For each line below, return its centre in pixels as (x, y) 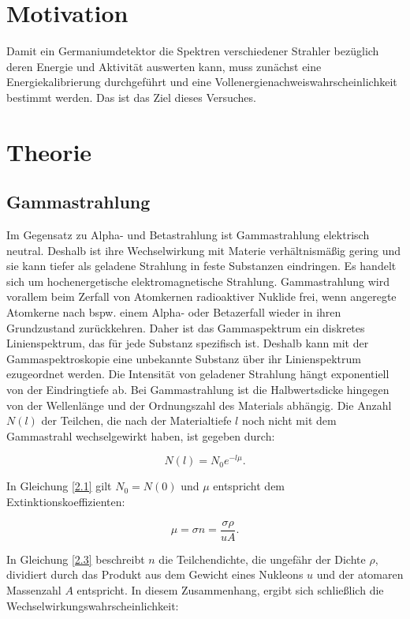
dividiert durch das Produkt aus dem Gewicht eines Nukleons (155, 574)
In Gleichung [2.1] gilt (59, 486)
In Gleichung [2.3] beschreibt (76, 559)
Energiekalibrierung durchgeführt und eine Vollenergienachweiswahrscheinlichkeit (202, 82)
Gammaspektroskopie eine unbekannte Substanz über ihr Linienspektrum (184, 358)
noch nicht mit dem (289, 420)
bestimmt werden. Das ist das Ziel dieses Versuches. (131, 97)
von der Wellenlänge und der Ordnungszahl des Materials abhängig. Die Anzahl (199, 405)
